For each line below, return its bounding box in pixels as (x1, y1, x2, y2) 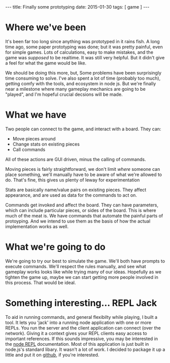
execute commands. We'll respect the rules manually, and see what (5, 263, 146, 269)
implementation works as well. (5, 223, 69, 229)
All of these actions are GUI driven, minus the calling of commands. (5, 156, 146, 162)
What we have (5, 109, 67, 121)
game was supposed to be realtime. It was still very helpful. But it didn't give (5, 54, 165, 60)
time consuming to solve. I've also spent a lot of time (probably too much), (5, 75, 161, 81)
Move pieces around (12, 135, 56, 141)
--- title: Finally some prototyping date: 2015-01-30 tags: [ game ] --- (5, 4, 150, 10)
